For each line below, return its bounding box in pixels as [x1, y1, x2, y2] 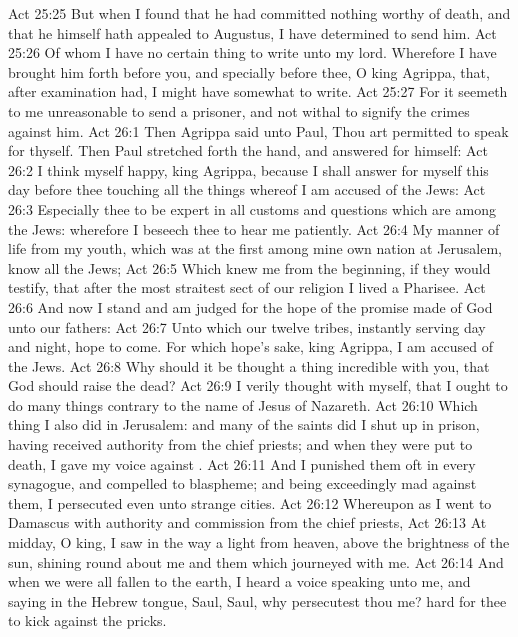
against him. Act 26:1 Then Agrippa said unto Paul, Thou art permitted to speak [8, 120, 509, 141]
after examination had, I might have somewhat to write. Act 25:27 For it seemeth [8, 81, 508, 102]
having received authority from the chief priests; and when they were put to [8, 434, 473, 455]
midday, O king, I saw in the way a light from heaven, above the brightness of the [8, 532, 510, 553]
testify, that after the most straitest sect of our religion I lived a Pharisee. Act [8, 277, 486, 298]
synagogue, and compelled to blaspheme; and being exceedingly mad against [8, 473, 477, 494]
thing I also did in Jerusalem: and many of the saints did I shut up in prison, [8, 414, 480, 435]
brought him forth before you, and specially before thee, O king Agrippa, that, [8, 61, 490, 82]
